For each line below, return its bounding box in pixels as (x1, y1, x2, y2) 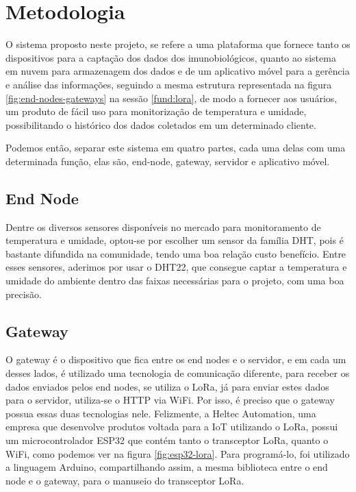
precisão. (5, 286, 42, 301)
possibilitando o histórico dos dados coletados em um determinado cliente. (5, 117, 316, 132)
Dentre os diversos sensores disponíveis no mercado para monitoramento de (5, 219, 321, 234)
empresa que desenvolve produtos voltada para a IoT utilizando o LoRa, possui (5, 419, 338, 434)
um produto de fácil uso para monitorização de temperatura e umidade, (5, 104, 307, 119)
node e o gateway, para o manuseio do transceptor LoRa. (5, 473, 244, 487)
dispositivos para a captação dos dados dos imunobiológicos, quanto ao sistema (5, 50, 336, 64)
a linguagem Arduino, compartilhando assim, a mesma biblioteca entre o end (5, 460, 328, 474)
